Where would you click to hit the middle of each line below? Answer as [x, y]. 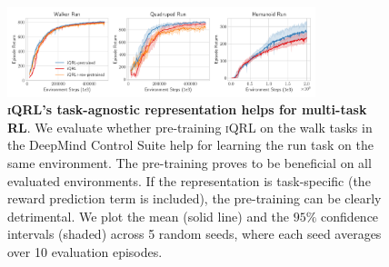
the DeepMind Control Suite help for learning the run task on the [190, 145]
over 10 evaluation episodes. [85, 252]
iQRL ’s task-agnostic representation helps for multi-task [187, 109]
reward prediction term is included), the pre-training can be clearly [194, 198]
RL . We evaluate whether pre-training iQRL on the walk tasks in [190, 127]
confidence [350, 216]
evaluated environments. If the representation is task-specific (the [189, 180]
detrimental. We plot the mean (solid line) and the [149, 216]
